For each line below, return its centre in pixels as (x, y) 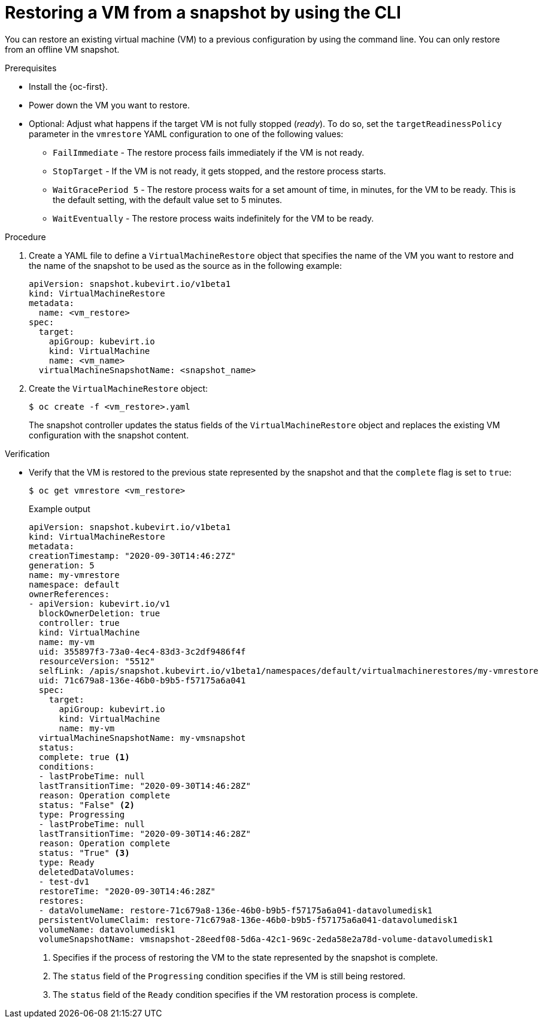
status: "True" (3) (84, 853)
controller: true (79, 623)
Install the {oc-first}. (69, 86)
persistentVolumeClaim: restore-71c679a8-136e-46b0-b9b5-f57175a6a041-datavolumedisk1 (248, 920)
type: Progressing (82, 814)
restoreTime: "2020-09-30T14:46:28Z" (127, 891)
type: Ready (66, 862)
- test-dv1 (64, 881)
